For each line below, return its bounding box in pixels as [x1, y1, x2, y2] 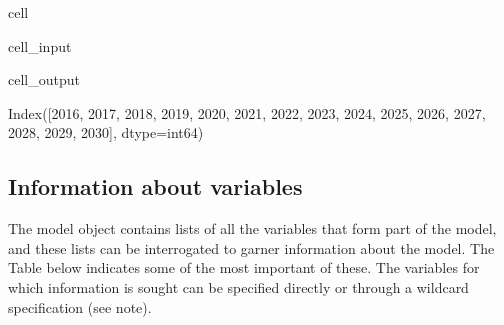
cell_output [8, 69, 80, 90]
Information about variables [8, 171, 303, 202]
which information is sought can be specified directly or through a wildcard [8, 276, 469, 297]
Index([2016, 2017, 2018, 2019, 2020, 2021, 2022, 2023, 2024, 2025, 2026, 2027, [8, 102, 486, 123]
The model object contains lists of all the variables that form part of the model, [8, 218, 497, 239]
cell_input [8, 35, 72, 56]
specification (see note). [8, 296, 152, 317]
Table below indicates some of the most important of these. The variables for [8, 257, 480, 278]
